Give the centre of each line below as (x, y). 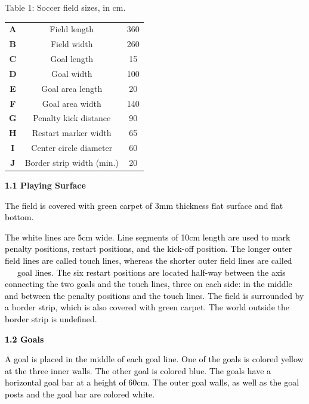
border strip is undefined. (51, 318)
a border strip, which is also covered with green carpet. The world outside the (147, 307)
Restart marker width (72, 133)
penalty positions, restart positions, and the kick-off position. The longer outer (149, 249)
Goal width (72, 73)
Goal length (72, 59)
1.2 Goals (24, 339)
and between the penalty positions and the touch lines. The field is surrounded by (154, 295)
